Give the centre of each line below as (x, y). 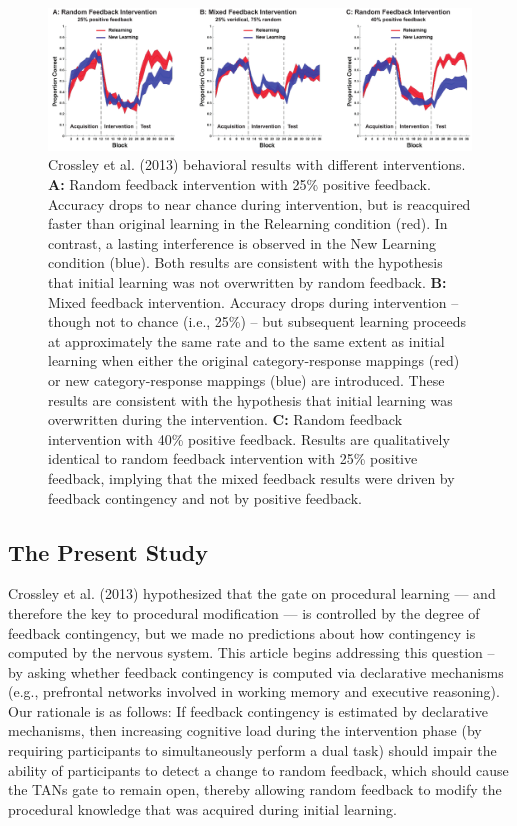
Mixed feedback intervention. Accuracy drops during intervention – (253, 301)
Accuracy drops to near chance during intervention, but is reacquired (259, 203)
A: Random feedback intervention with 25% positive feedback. (239, 184)
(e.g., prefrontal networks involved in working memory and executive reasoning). (254, 691)
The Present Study (108, 551)
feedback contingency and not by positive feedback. (205, 497)
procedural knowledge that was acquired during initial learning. (202, 808)
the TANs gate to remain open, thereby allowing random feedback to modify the (255, 789)
